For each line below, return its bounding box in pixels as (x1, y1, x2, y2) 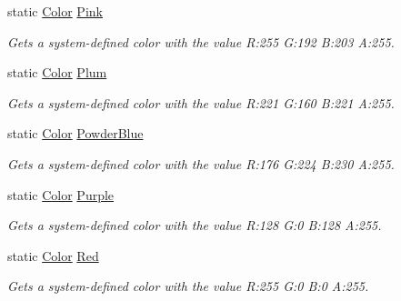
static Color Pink (7, 2, 103, 20)
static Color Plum (7, 63, 107, 82)
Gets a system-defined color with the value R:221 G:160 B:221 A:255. (7, 93, 395, 112)
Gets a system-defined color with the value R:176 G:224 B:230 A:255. (7, 154, 395, 173)
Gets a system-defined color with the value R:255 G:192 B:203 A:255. (7, 32, 395, 51)
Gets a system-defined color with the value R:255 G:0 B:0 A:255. (7, 276, 369, 296)
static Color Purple (7, 185, 115, 204)
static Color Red (7, 246, 99, 265)
